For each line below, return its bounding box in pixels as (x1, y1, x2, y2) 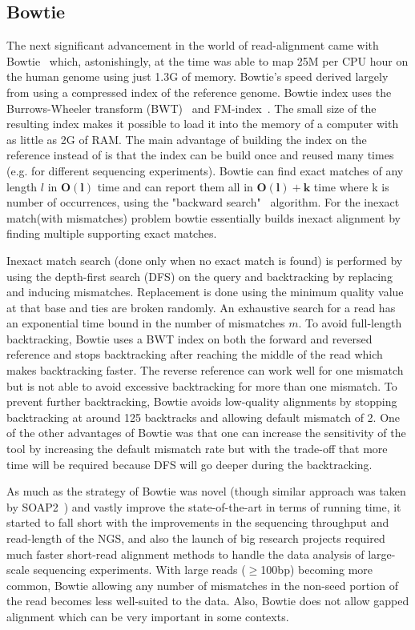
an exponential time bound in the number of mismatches (6, 315, 285, 331)
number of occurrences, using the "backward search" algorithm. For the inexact (6, 194, 400, 211)
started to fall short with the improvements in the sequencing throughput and (6, 514, 389, 531)
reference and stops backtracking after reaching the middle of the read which (6, 346, 383, 363)
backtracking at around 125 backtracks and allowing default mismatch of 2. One (6, 408, 401, 425)
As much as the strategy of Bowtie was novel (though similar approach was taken (6, 483, 406, 500)
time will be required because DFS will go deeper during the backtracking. (6, 455, 373, 472)
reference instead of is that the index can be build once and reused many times (6, 146, 394, 163)
